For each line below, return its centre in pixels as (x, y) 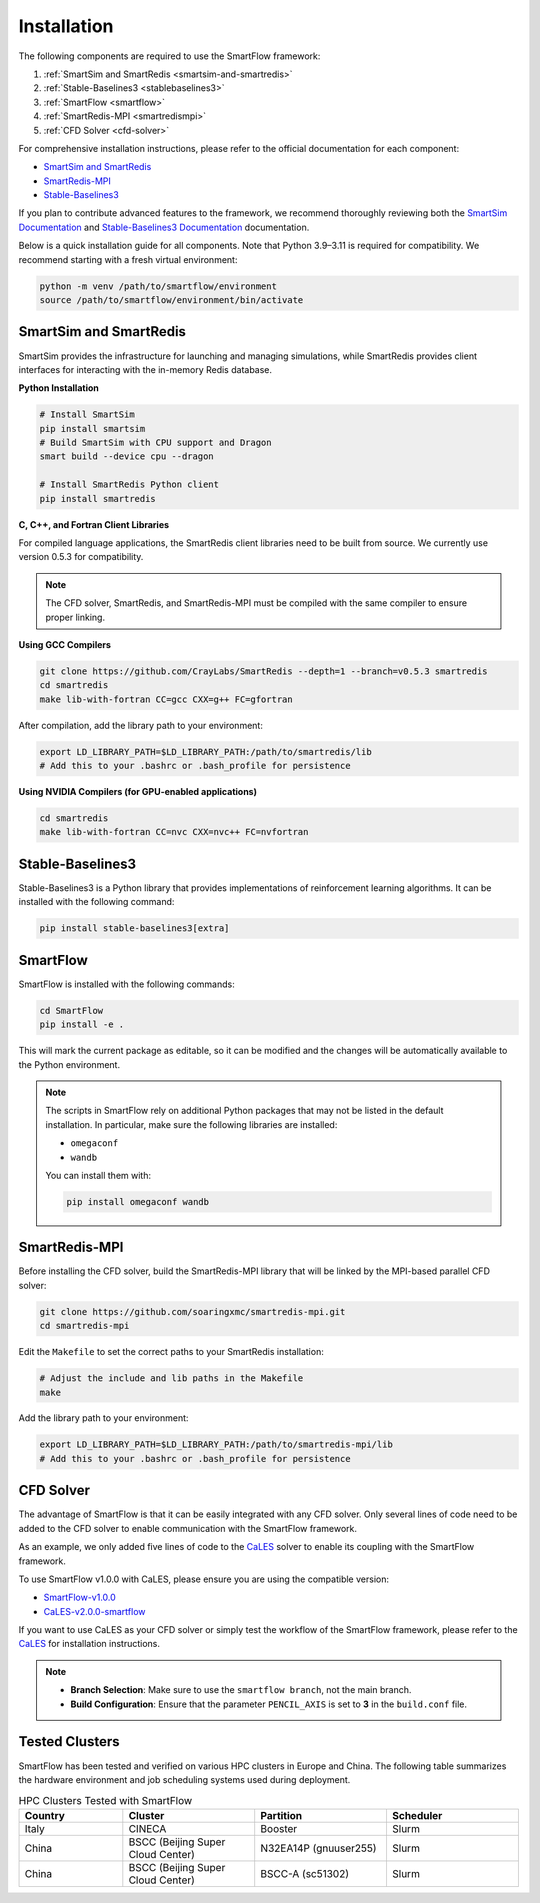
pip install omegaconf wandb (138, 1201)
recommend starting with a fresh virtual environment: (128, 259)
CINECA (147, 1828)
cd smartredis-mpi (84, 1326)
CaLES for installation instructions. (89, 1644)
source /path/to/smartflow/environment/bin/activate (171, 300)
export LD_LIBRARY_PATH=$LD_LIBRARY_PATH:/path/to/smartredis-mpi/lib (216, 1444)
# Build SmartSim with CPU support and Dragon (155, 443)
